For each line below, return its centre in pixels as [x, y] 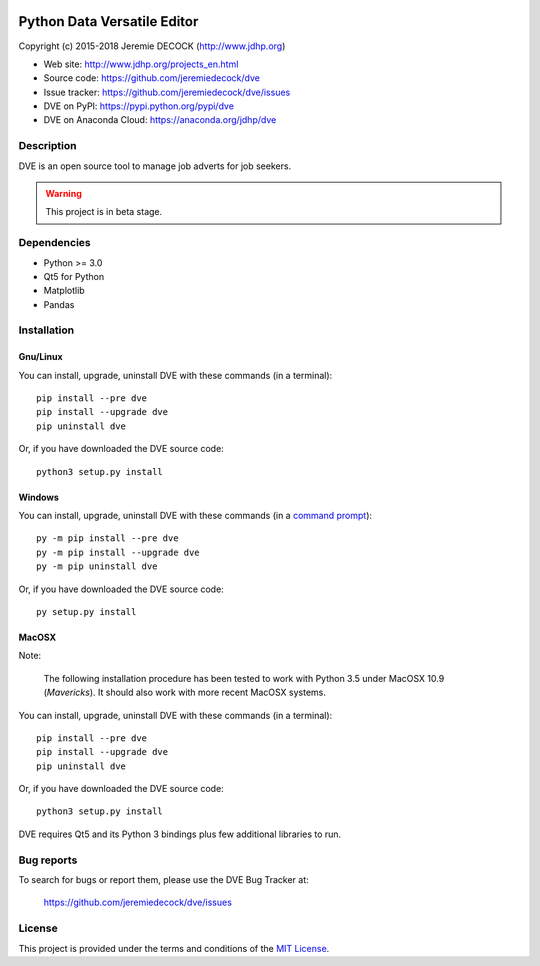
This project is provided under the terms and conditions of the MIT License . [174, 948]
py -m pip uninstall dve [97, 566]
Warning [63, 193]
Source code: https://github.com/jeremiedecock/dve [151, 78]
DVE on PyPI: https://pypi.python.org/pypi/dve [139, 106]
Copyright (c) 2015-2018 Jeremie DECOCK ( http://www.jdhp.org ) [152, 46]
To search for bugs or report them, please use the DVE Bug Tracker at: [163, 879]
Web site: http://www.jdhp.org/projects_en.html [141, 64]
